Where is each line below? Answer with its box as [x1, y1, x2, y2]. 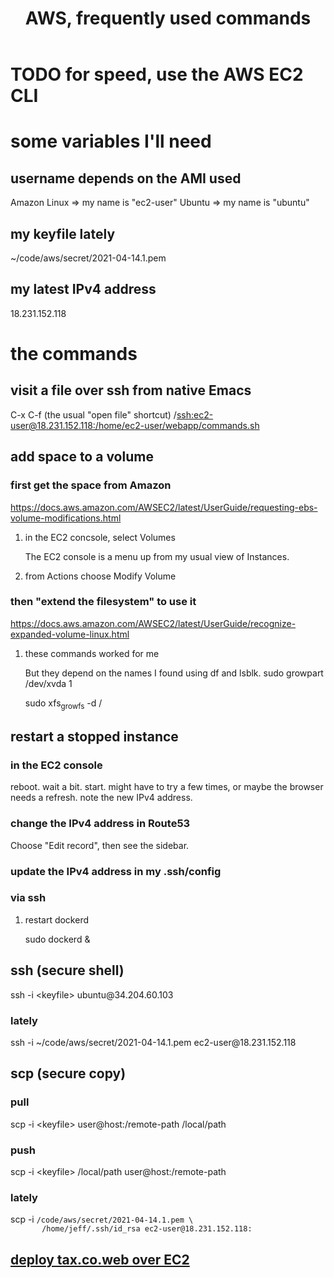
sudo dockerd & [24, 933, 91, 945]
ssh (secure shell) [10, 962, 125, 979]
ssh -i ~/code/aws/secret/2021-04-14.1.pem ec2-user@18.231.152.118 [10, 1036, 297, 1048]
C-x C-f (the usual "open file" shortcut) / [10, 408, 177, 421]
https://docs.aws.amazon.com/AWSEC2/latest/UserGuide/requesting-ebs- [10, 501, 318, 513]
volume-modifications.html [10, 512, 122, 524]
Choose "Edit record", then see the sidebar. [10, 839, 190, 851]
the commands [10, 343, 138, 365]
